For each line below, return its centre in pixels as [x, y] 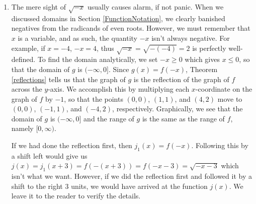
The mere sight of [39, 7]
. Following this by [220, 145]
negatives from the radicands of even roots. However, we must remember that [131, 28]
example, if [28, 48]
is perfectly [209, 48]
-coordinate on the [224, 89]
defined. [23, 59]
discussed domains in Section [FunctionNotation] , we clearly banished [118, 18]
